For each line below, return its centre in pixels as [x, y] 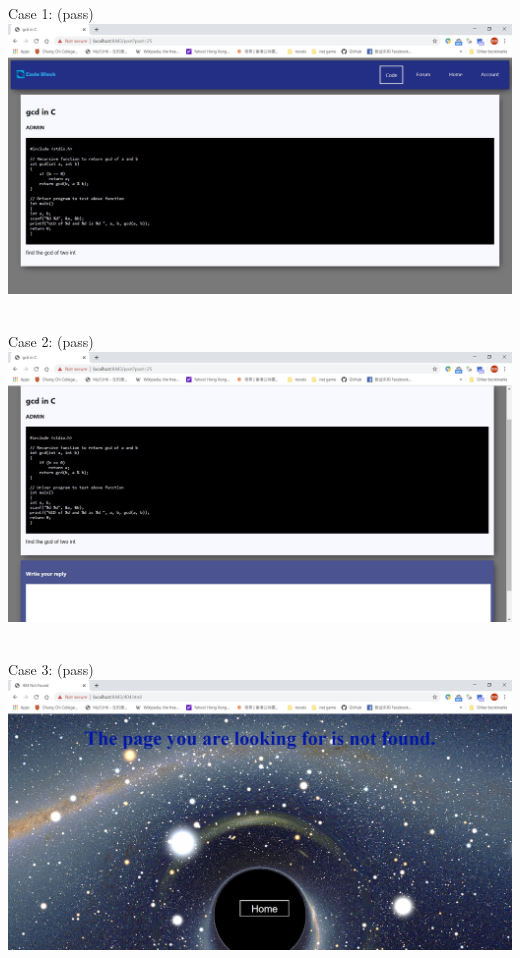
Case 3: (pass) [51, 668]
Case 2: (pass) [51, 340]
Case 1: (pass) [51, 13]
